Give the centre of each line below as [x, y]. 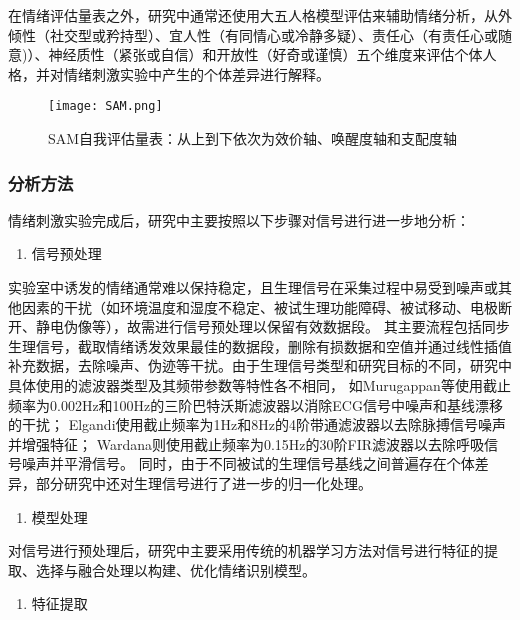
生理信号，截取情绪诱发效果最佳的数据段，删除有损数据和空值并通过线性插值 [260, 345]
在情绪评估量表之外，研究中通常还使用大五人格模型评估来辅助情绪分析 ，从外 [260, 15]
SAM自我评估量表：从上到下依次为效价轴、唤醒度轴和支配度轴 [253, 138]
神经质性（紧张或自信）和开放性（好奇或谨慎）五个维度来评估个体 [265, 54]
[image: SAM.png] [105, 106]
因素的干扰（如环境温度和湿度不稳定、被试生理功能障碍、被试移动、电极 [259, 306]
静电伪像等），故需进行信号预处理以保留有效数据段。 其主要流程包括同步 [272, 326]
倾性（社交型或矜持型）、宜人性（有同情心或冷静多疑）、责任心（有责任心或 [253, 34]
